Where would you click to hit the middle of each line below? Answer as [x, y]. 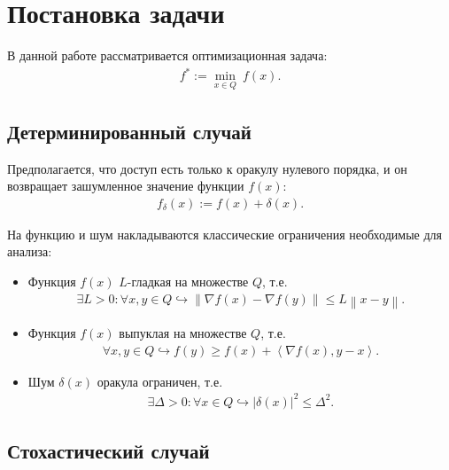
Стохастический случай [108, 451]
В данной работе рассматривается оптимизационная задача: [167, 55]
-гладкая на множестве [188, 282]
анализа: [30, 251]
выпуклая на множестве [183, 333]
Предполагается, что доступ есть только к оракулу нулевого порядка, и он [207, 168]
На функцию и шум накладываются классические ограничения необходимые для [224, 234]
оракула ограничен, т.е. [160, 381]
